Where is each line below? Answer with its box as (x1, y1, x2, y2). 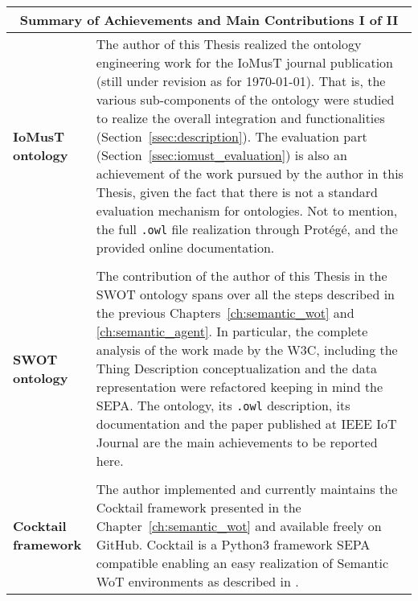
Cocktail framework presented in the (96, 498, 301, 517)
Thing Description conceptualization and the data (96, 359, 378, 377)
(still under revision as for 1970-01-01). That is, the (96, 72, 386, 90)
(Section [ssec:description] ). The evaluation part (96, 127, 367, 146)
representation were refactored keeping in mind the (96, 377, 383, 396)
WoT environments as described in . (96, 572, 299, 591)
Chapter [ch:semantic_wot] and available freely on (96, 517, 382, 535)
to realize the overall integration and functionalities (96, 109, 385, 127)
